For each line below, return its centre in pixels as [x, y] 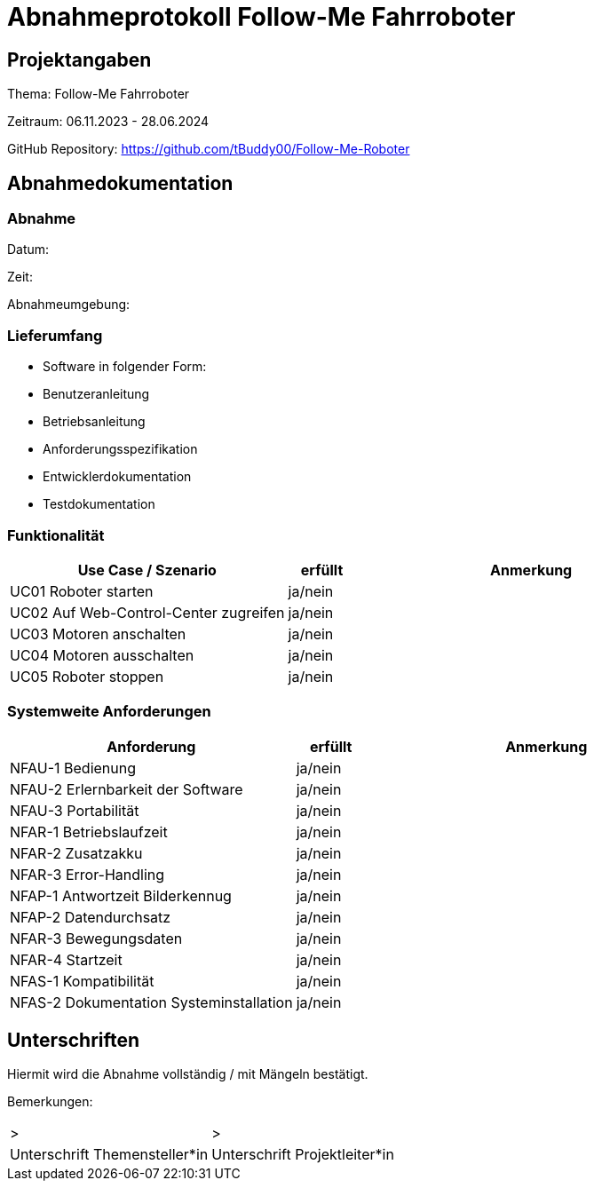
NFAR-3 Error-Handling [87, 874]
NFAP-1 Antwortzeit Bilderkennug [121, 895]
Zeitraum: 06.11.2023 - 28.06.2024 [108, 122]
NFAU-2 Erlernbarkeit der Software [127, 789]
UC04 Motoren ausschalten [102, 655]
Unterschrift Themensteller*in [109, 1155]
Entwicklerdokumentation [117, 477]
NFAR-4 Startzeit [66, 959]
